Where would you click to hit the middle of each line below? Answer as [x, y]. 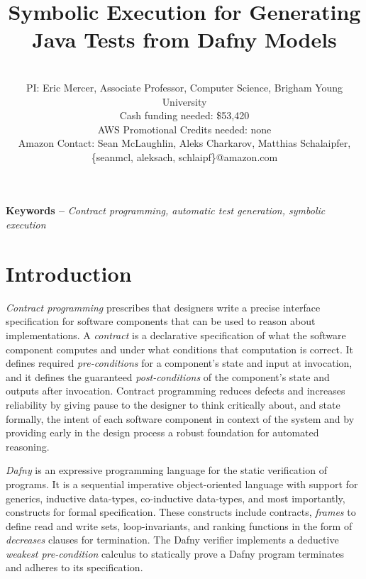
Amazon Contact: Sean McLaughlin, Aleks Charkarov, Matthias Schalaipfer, [184, 143]
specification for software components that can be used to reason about [161, 321]
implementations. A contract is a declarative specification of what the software [176, 335]
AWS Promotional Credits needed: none [184, 129]
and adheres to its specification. [74, 567]
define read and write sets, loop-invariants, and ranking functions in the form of [179, 525]
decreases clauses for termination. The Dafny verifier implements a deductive [172, 540]
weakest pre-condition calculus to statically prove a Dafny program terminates [175, 553]
